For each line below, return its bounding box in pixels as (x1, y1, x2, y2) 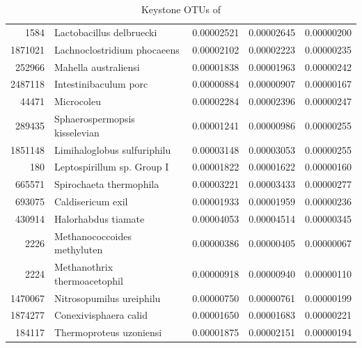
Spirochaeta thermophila (54, 177, 159, 191)
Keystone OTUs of (141, 2, 221, 16)
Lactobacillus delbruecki (54, 24, 157, 39)
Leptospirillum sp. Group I (54, 159, 169, 174)
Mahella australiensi (54, 59, 140, 74)
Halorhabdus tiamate (54, 211, 145, 226)
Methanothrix (54, 260, 113, 274)
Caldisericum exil (54, 194, 128, 209)
